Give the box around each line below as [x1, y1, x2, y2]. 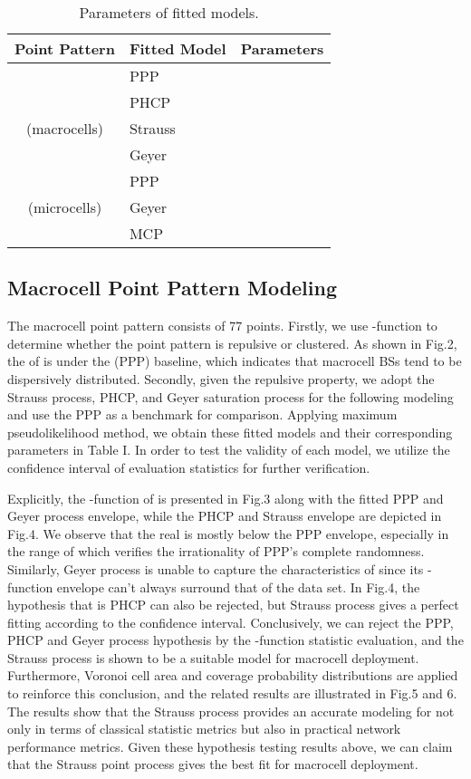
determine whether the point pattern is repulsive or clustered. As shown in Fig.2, [7, 333, 457, 352]
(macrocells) [25, 118, 103, 139]
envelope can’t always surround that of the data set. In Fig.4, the [56, 577, 420, 596]
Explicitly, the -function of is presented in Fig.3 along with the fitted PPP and [7, 488, 444, 507]
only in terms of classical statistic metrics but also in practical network [7, 719, 401, 738]
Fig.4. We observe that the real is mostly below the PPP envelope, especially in [7, 524, 449, 543]
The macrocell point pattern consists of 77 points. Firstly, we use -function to [7, 316, 437, 335]
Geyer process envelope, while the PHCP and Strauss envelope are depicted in [7, 506, 442, 525]
